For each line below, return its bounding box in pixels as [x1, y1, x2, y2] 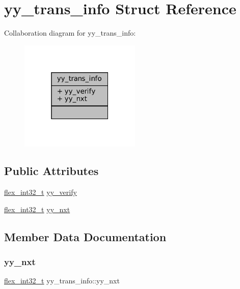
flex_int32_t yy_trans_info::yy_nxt [4, 275, 120, 286]
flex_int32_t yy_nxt [4, 204, 70, 214]
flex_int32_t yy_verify [4, 187, 77, 197]
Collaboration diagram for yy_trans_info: [4, 27, 136, 38]
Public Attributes [4, 163, 99, 179]
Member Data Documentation [4, 228, 167, 244]
